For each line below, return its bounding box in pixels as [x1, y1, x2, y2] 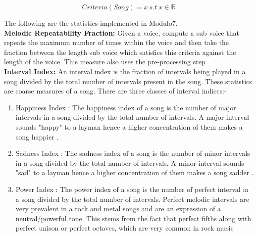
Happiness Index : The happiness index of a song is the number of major [15, 102, 236, 112]
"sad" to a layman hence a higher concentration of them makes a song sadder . [15, 167, 254, 178]
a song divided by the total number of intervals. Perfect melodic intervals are [15, 193, 249, 204]
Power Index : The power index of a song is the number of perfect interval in [15, 184, 249, 194]
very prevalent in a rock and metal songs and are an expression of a [15, 203, 221, 214]
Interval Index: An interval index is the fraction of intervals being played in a [4, 66, 246, 76]
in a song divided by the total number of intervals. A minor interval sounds [15, 157, 244, 168]
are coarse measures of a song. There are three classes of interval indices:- [4, 86, 227, 96]
